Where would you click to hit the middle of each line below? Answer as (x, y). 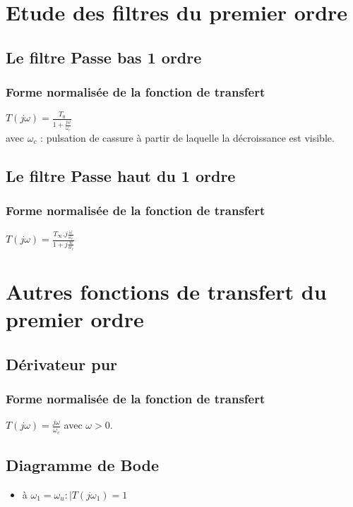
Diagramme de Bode (83, 464)
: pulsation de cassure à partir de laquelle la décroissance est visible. (187, 137)
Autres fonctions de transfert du (166, 291)
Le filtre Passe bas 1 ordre (104, 57)
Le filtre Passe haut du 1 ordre (121, 175)
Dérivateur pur (62, 364)
